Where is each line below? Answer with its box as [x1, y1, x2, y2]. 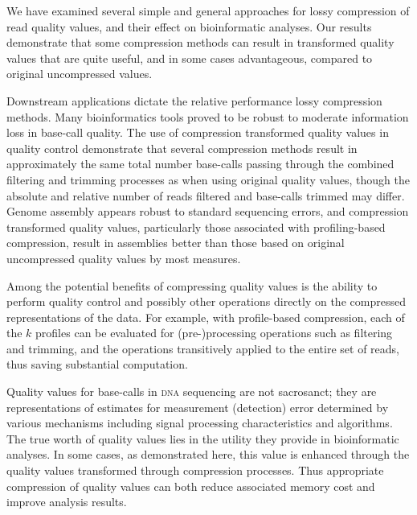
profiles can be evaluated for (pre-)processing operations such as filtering [35, 324, 393, 341]
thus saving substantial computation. [6, 356, 188, 373]
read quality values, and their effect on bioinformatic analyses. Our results [6, 18, 372, 35]
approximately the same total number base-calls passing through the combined [6, 155, 395, 172]
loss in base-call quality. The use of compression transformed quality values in [6, 124, 389, 141]
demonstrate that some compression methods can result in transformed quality [6, 34, 395, 51]
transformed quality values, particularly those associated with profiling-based [6, 218, 386, 235]
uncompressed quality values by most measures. [6, 249, 241, 266]
